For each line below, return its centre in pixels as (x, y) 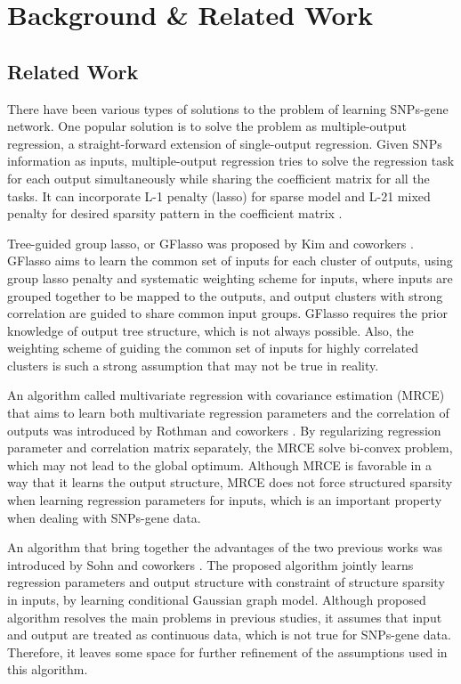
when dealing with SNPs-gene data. (104, 517)
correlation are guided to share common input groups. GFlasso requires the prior (227, 313)
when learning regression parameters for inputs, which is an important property (225, 500)
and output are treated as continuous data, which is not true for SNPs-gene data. (229, 635)
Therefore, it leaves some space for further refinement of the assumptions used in (227, 651)
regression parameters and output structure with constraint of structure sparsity (226, 582)
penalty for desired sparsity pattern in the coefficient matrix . (175, 213)
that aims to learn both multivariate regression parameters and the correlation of (228, 413)
